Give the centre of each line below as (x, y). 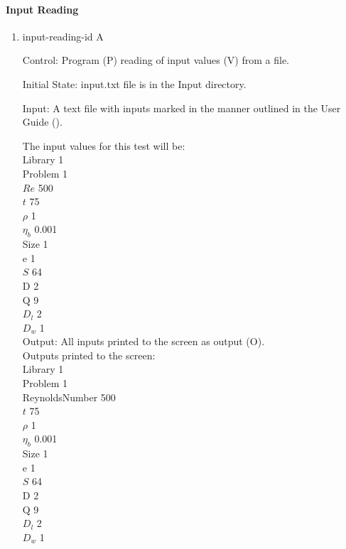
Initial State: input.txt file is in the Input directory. (134, 83)
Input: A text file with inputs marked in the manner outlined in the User (182, 108)
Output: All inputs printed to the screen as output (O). (144, 341)
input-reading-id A (63, 36)
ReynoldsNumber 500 (69, 397)
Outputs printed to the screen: (89, 355)
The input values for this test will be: (104, 145)
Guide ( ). (42, 122)
